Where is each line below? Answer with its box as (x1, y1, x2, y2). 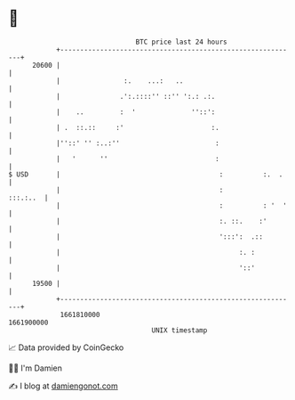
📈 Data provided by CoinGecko (8, 342, 124, 353)
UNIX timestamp (151, 325, 208, 335)
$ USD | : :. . (8, 169, 283, 179)
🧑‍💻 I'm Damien (8, 363, 63, 373)
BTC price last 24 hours (135, 37, 227, 46)
